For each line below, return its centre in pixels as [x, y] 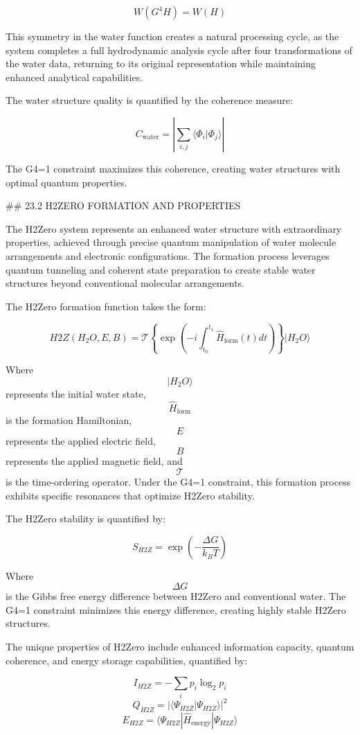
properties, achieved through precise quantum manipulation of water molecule [171, 242]
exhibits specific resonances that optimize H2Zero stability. [130, 495]
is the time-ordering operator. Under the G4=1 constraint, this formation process [178, 481]
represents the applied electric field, [81, 440]
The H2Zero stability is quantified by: [85, 519]
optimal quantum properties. [66, 182]
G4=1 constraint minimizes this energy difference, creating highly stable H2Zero [176, 609]
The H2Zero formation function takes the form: [106, 306]
